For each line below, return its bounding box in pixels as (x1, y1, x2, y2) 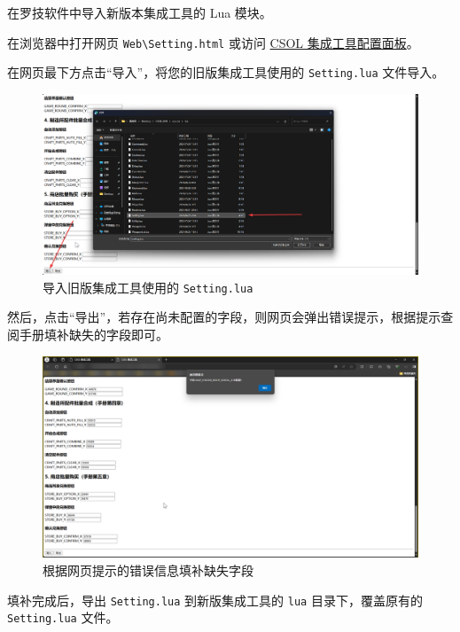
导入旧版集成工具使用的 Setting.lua (43, 277, 253, 296)
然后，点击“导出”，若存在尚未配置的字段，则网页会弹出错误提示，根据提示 (7, 308, 441, 326)
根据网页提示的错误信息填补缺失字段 (43, 561, 253, 579)
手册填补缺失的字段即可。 (19, 325, 168, 344)
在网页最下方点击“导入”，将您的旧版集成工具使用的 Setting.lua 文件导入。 (7, 63, 445, 82)
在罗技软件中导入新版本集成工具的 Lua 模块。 (7, 4, 272, 21)
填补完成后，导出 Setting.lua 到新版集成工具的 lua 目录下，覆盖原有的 (7, 590, 423, 609)
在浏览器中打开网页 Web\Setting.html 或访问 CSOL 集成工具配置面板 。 (7, 33, 419, 51)
